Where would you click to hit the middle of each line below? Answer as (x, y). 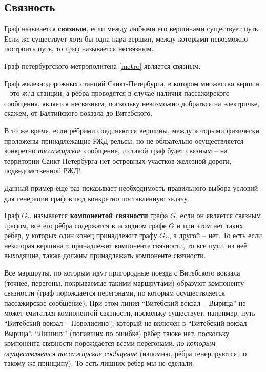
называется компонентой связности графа (101, 215)
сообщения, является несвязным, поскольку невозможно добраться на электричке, (132, 103)
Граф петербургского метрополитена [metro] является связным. (103, 65)
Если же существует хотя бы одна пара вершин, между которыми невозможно (126, 38)
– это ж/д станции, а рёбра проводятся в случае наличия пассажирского (117, 93)
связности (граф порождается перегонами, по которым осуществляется (115, 293)
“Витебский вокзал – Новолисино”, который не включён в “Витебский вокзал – (129, 323)
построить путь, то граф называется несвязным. (79, 48)
